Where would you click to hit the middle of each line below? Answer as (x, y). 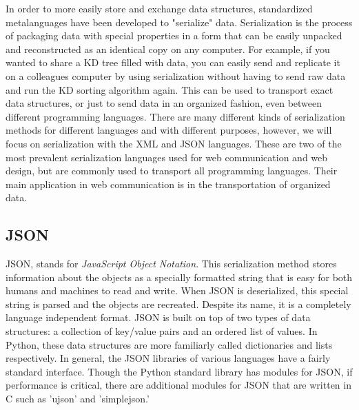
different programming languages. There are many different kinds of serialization (175, 116)
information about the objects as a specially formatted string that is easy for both (179, 277)
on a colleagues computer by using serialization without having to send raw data (176, 75)
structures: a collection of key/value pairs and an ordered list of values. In (162, 331)
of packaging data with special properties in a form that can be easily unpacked (174, 35)
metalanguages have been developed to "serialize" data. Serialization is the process (179, 22)
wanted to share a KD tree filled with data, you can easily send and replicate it (173, 62)
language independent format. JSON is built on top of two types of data (158, 317)
